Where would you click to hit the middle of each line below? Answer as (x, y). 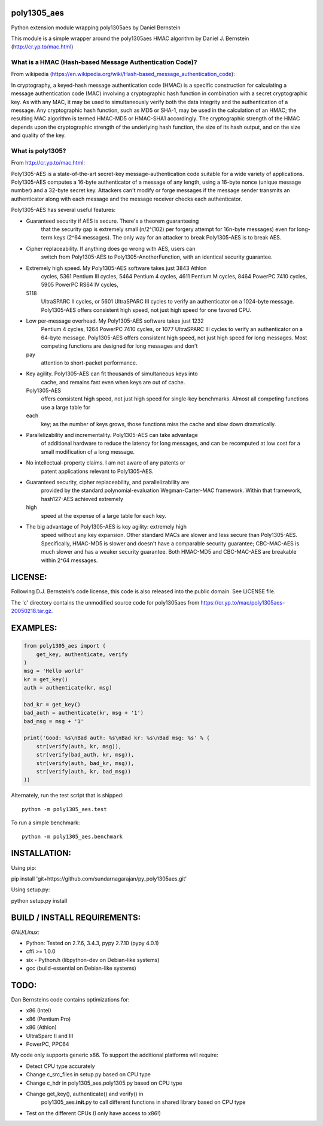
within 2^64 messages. (69, 560)
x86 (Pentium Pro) (48, 1019)
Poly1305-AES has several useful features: (63, 210)
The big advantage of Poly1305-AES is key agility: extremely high (106, 526)
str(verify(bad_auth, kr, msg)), (85, 755)
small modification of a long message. (88, 451)
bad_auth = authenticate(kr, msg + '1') (83, 713)
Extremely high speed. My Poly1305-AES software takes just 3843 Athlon (116, 268)
